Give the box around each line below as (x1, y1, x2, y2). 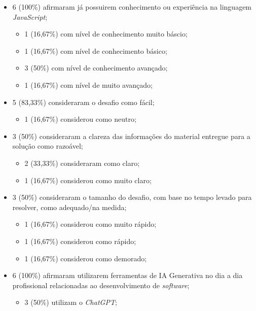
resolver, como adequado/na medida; (12, 201, 127, 212)
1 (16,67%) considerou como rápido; (24, 235, 136, 246)
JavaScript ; (12, 11, 48, 22)
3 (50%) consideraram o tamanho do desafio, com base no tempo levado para (12, 192, 252, 202)
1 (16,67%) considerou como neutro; (24, 114, 136, 124)
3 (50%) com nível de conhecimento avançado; (24, 62, 168, 73)
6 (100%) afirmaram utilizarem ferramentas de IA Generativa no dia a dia (12, 270, 243, 281)
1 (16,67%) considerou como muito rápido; (24, 219, 157, 229)
